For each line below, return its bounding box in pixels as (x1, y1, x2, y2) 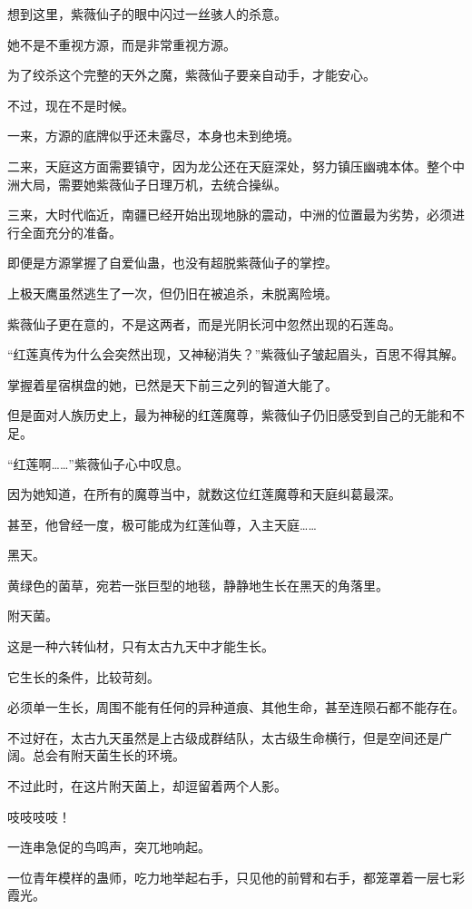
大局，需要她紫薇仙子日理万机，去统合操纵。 (19, 174, 287, 193)
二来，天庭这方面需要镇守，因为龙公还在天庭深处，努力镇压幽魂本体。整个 (7, 156, 452, 175)
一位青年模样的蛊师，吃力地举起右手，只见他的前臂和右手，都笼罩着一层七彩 (7, 867, 465, 886)
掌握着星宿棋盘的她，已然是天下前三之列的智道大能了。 (7, 375, 338, 394)
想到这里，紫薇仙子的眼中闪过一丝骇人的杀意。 (7, 5, 287, 23)
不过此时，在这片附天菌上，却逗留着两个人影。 (7, 777, 287, 796)
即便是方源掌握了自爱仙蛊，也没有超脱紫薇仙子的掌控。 (7, 253, 338, 272)
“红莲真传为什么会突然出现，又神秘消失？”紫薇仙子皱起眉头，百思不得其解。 (7, 345, 465, 364)
